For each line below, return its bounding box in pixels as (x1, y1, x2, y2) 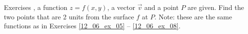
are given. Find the (187, 2, 244, 12)
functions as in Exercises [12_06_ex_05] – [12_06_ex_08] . (4, 21, 181, 31)
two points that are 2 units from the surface (4, 11, 134, 21)
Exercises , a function (4, 2, 68, 12)
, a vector (107, 2, 135, 12)
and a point (144, 2, 179, 12)
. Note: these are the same (155, 11, 232, 21)
